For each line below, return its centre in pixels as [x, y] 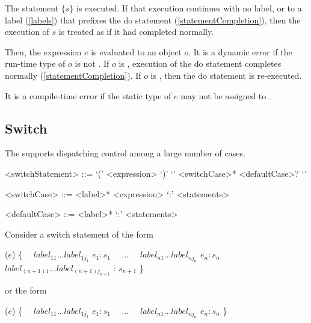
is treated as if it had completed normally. [136, 32]
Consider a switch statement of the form [79, 234]
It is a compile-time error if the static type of [88, 95]
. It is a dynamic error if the [240, 51]
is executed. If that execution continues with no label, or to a [189, 8]
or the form [26, 290]
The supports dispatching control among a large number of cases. [125, 153]
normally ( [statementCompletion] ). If [73, 75]
